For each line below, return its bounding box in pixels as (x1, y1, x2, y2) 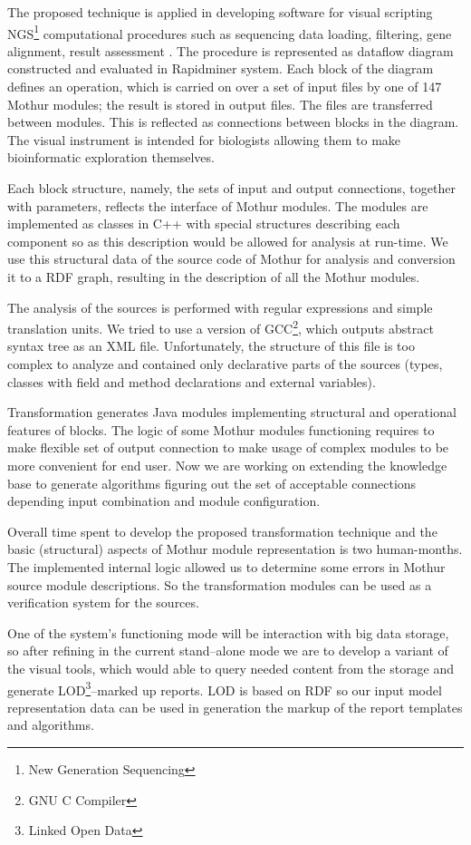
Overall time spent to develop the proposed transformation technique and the (7, 521, 437, 540)
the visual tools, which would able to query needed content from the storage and (7, 658, 455, 677)
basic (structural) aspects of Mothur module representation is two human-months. (7, 539, 463, 558)
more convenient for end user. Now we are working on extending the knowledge (7, 455, 447, 474)
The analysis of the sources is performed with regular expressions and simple (7, 297, 433, 316)
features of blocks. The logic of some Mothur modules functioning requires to (7, 420, 435, 439)
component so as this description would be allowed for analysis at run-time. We (7, 231, 448, 250)
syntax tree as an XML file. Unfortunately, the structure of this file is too (7, 336, 415, 355)
